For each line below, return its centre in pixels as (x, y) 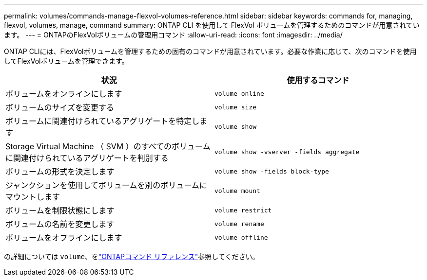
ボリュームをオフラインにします (64, 238)
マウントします (33, 197)
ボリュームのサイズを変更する (60, 107)
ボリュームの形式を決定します (60, 172)
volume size (236, 107)
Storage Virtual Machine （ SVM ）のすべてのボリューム (108, 146)
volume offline (241, 237)
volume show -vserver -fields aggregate (287, 152)
